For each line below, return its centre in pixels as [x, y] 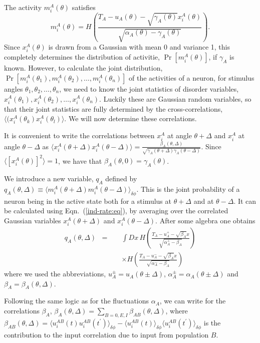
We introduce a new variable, [49, 179]
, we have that [80, 160]
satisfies [84, 7]
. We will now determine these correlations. [131, 118]
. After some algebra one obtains [205, 220]
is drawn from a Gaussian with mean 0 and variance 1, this [139, 47]
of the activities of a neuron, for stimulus [192, 77]
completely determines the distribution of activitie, [82, 57]
